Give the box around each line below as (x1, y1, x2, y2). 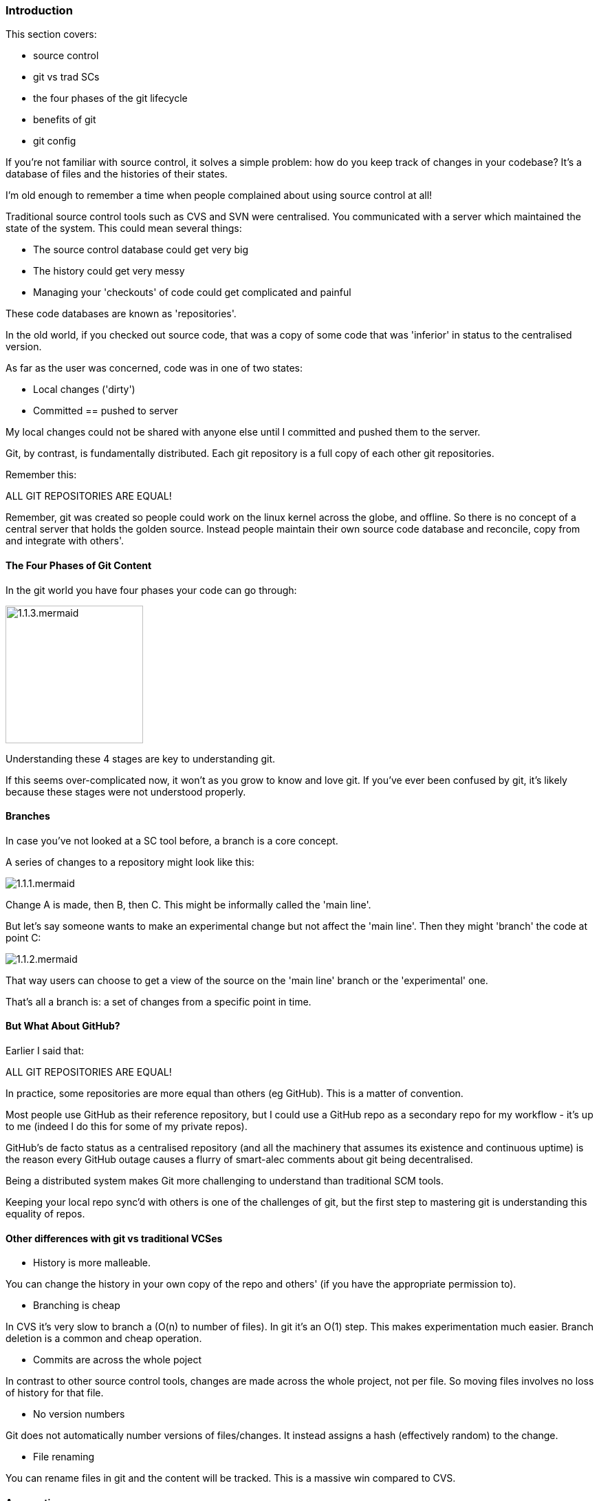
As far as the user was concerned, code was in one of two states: (6, 362, 303, 374)
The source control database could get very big (33, 244, 249, 256)
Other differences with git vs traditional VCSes (6, 1232, 223, 1244)
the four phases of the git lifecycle (33, 92, 188, 105)
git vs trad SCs (33, 71, 100, 83)
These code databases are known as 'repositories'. (6, 308, 237, 320)
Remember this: (6, 469, 77, 481)
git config (33, 135, 76, 147)
